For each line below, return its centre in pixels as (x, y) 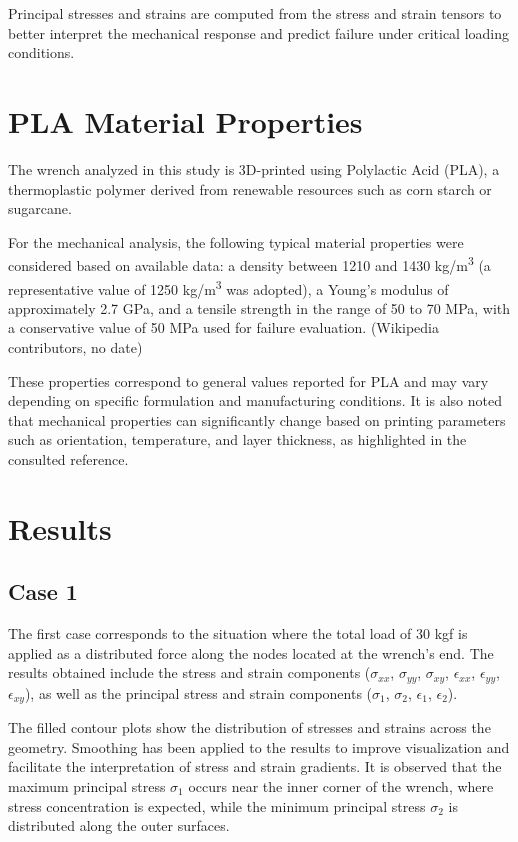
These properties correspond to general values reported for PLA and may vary (248, 380)
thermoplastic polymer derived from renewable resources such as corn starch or (250, 188)
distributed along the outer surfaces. (119, 825)
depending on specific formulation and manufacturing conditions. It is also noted (255, 400)
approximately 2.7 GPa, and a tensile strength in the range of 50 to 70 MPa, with (259, 307)
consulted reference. (68, 458)
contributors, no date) (75, 346)
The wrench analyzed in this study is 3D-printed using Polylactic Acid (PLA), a (254, 168)
